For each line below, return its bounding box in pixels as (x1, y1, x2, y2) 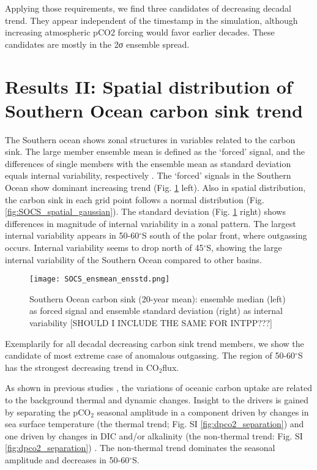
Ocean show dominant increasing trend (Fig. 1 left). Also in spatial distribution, (5, 181, 306, 194)
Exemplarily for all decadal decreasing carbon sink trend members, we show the (5, 337, 304, 349)
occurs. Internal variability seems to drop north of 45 (5, 241, 204, 254)
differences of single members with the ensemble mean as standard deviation (5, 157, 291, 170)
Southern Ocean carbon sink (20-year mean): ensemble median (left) (29, 292, 286, 305)
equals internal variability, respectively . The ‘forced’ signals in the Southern (5, 169, 291, 182)
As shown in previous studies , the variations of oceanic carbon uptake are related (5, 381, 312, 394)
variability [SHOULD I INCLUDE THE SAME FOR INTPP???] (29, 316, 272, 329)
